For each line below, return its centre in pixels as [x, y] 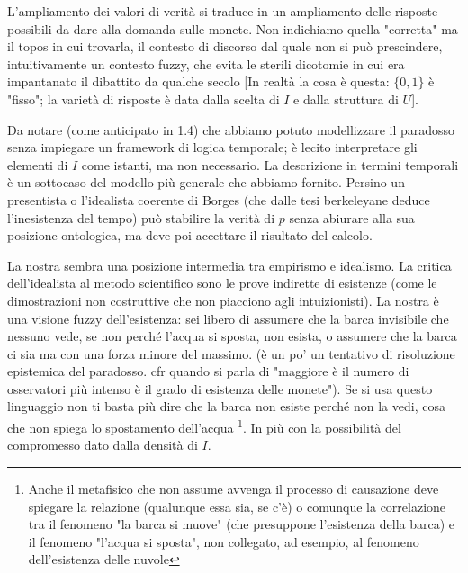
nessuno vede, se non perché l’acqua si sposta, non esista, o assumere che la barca [232, 336]
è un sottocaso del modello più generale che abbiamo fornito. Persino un [206, 182]
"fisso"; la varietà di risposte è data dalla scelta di [144, 98]
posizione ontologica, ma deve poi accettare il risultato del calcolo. [190, 235]
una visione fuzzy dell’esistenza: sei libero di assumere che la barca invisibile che [228, 318]
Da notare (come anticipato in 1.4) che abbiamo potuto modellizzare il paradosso [231, 129]
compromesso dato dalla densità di [103, 445]
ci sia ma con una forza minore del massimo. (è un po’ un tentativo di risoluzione [231, 353]
